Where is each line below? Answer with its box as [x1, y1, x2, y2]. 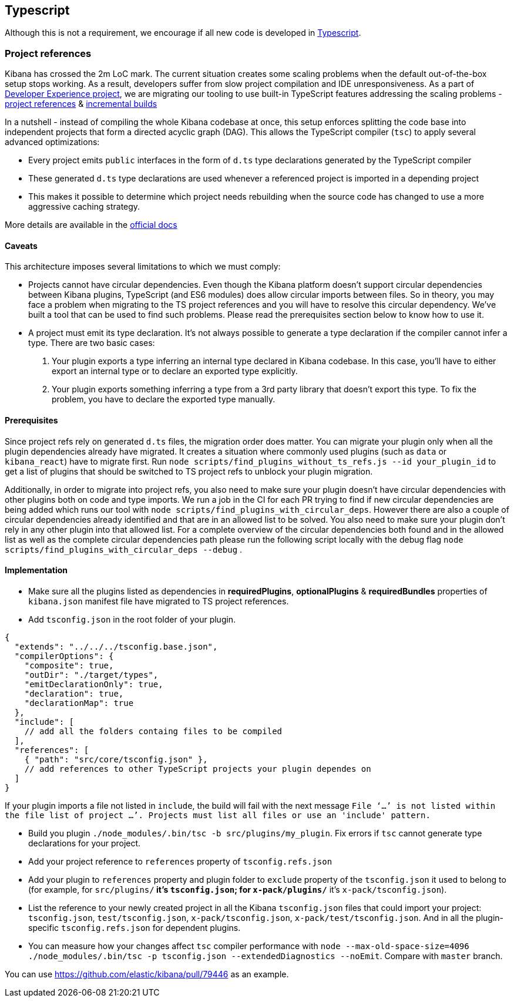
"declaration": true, [24, 688, 124, 698]
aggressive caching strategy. [28, 201, 140, 212]
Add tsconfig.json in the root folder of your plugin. [28, 614, 236, 624]
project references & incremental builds [5, 99, 157, 109]
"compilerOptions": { [14, 651, 114, 661]
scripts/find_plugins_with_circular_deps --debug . [5, 544, 243, 554]
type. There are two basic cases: [28, 338, 155, 348]
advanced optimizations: [5, 137, 100, 147]
